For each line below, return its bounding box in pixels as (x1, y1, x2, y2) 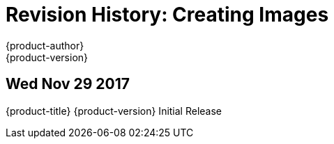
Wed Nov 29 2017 (6, 75, 130, 93)
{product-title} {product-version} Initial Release (6, 104, 222, 117)
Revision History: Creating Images (6, 3, 329, 26)
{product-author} (6, 39, 84, 51)
